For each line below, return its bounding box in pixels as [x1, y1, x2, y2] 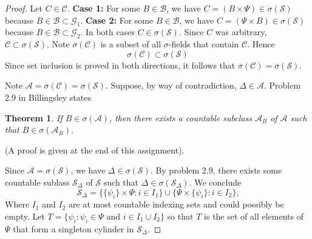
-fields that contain [168, 38, 239, 50]
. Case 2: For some [80, 13, 154, 26]
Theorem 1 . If [5, 111, 63, 124]
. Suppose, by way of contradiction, [105, 79, 237, 92]
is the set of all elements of [204, 209, 304, 222]
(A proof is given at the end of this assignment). [5, 143, 185, 156]
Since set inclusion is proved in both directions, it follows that [5, 58, 236, 71]
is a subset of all [100, 38, 161, 50]
